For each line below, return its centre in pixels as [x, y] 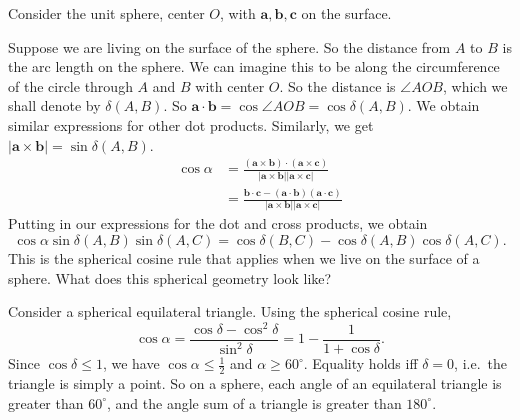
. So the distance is [337, 85]
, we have [131, 363]
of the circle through [70, 85]
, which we [475, 85]
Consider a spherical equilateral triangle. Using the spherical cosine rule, [230, 311]
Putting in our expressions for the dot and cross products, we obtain [218, 223]
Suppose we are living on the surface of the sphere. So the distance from [229, 46]
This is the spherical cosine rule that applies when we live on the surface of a [244, 258]
